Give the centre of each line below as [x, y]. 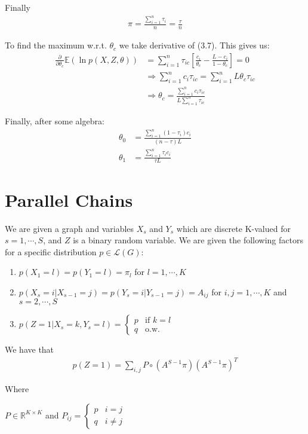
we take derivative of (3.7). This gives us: [194, 45]
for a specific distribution [51, 251]
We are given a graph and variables [70, 228]
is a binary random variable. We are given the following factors [188, 240]
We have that [30, 349]
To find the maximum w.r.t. [56, 45]
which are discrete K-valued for [233, 228]
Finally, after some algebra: [55, 120]
